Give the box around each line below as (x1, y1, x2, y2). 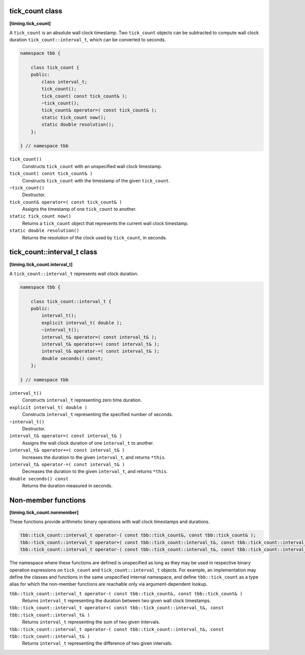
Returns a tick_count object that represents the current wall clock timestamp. (22, 220, 189, 226)
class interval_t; (41, 79, 87, 85)
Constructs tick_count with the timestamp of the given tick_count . (22, 177, 170, 183)
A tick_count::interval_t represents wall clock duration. (9, 270, 139, 277)
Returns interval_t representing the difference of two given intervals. (22, 640, 173, 646)
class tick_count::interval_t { (30, 298, 112, 304)
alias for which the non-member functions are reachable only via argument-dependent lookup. (9, 581, 208, 587)
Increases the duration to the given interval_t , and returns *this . (22, 454, 166, 460)
